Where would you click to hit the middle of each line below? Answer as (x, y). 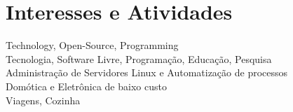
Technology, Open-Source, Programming (92, 45)
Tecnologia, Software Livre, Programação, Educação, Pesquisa (139, 58)
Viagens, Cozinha (43, 100)
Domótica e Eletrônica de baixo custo (86, 86)
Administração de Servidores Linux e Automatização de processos (147, 72)
